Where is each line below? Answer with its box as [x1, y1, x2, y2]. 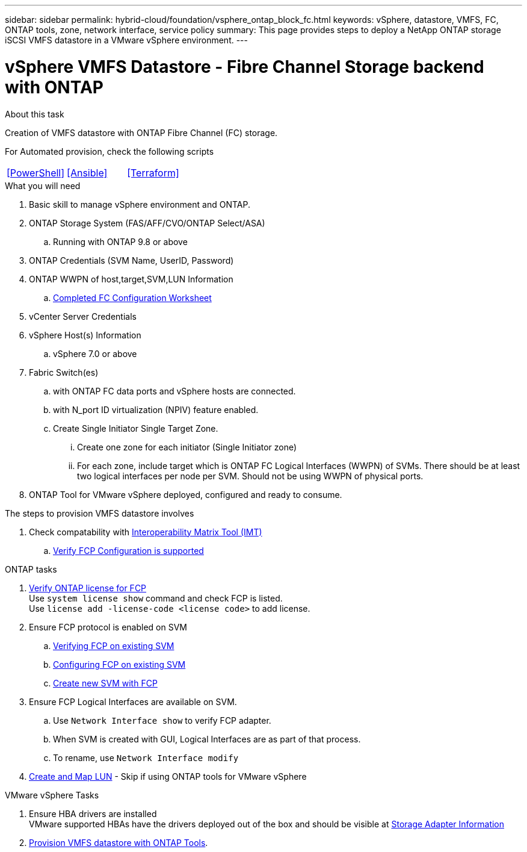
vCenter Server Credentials [29, 311, 137, 322]
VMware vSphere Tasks [5, 789, 99, 800]
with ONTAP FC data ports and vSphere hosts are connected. [53, 385, 296, 396]
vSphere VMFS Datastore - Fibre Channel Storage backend [5, 56, 484, 77]
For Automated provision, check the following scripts [5, 146, 214, 157]
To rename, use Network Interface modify [53, 752, 239, 763]
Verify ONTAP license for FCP [29, 582, 147, 593]
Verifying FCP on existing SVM [53, 640, 174, 651]
